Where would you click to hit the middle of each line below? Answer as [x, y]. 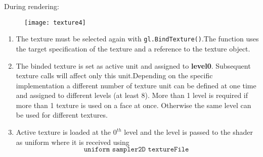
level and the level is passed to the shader [188, 132]
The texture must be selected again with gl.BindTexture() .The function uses [137, 39]
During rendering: [32, 6]
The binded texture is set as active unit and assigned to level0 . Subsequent [133, 65]
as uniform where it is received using [73, 142]
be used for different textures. [62, 115]
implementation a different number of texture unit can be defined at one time [136, 85]
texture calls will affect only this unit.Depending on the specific [114, 75]
